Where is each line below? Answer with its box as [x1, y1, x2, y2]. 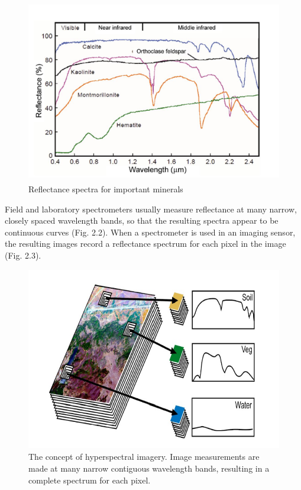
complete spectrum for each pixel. [28, 473, 151, 486]
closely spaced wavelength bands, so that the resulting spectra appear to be [5, 214, 279, 227]
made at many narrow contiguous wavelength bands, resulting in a [28, 462, 270, 475]
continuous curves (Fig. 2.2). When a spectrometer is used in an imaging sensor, [5, 225, 296, 238]
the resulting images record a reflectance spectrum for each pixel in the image [5, 237, 286, 250]
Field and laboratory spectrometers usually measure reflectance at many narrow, [5, 202, 297, 215]
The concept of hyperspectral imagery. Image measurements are [28, 450, 260, 463]
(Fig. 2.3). [5, 249, 41, 261]
